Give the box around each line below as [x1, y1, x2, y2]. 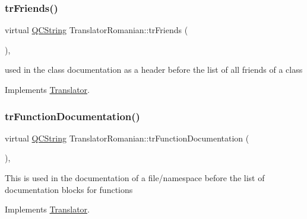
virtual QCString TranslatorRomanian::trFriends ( [5, 24, 188, 36]
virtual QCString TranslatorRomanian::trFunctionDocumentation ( [5, 131, 249, 144]
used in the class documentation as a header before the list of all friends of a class [5, 63, 303, 76]
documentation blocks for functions [5, 183, 133, 195]
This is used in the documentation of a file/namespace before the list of [5, 172, 265, 183]
